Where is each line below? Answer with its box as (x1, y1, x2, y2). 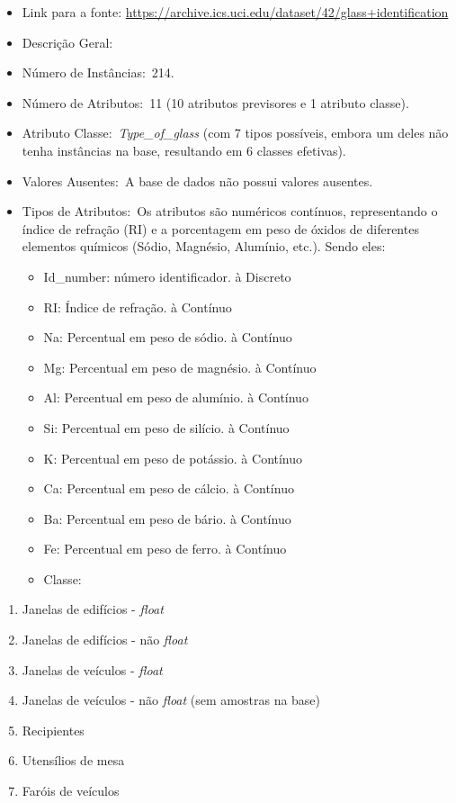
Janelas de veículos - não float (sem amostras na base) (22, 690, 321, 709)
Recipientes (22, 720, 85, 739)
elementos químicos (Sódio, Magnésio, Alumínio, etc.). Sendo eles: (22, 237, 386, 256)
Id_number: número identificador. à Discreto (43, 266, 291, 285)
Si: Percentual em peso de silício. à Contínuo (43, 418, 290, 437)
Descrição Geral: (22, 32, 113, 51)
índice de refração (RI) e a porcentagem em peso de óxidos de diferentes (22, 219, 419, 238)
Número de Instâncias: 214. (22, 63, 174, 82)
